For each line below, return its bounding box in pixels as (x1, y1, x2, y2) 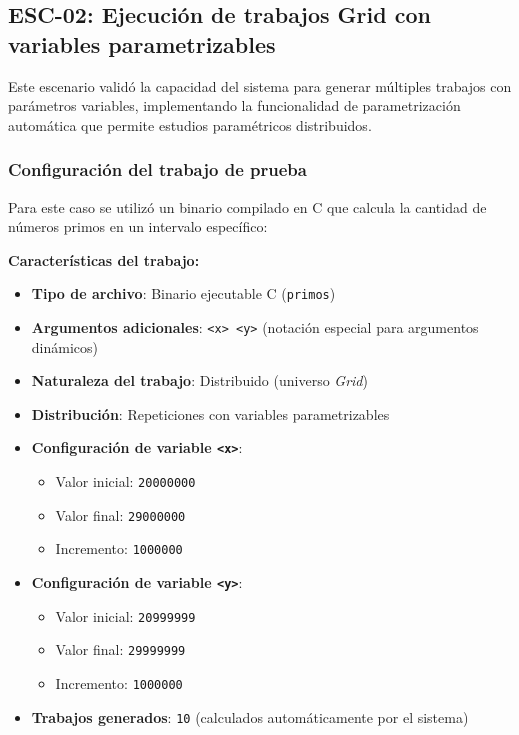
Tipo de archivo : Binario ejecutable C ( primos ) (31, 283, 336, 304)
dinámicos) (31, 336, 98, 357)
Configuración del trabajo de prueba (8, 157, 307, 182)
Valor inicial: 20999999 (55, 605, 196, 626)
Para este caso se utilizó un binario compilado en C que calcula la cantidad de (8, 196, 487, 217)
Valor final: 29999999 (55, 639, 186, 660)
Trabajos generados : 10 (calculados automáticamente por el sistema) (31, 706, 469, 727)
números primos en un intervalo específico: (8, 216, 268, 237)
